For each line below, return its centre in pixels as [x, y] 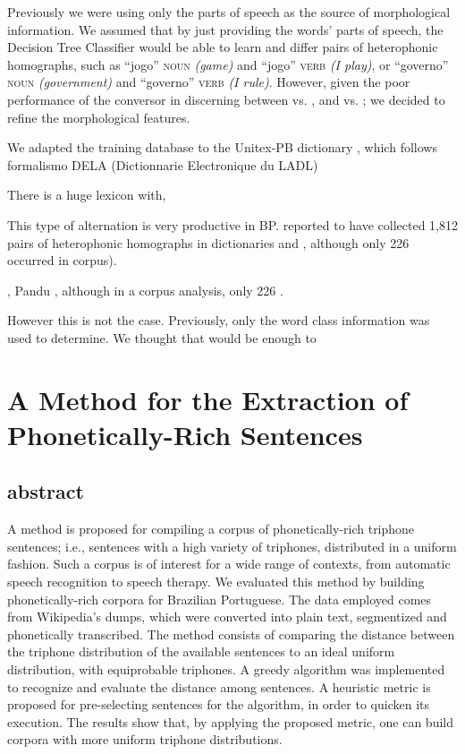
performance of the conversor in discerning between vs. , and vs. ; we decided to [226, 99]
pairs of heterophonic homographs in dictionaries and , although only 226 [208, 242]
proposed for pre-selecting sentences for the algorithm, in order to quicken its [218, 704]
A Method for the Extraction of [208, 399]
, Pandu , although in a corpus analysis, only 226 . [145, 290]
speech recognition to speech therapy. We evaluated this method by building [216, 582]
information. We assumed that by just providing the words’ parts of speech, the [225, 29]
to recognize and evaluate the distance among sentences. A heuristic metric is [219, 686]
